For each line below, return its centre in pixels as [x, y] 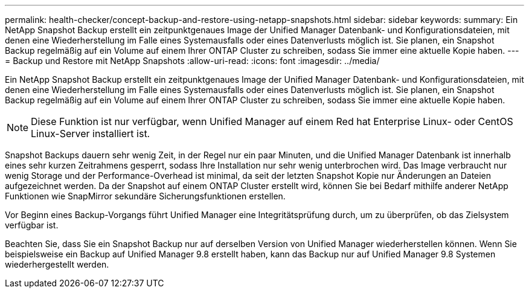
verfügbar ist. [32, 225]
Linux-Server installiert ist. [91, 134]
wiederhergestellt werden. [57, 264]
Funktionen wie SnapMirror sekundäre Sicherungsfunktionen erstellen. [145, 196]
